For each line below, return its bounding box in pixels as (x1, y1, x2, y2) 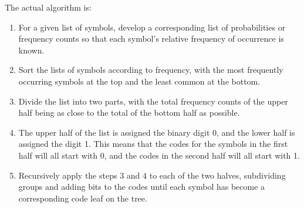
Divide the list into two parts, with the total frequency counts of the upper (18, 95, 288, 107)
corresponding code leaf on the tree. (18, 192, 147, 204)
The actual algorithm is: (5, 1, 92, 13)
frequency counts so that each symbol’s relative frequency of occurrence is (18, 32, 284, 45)
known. (18, 43, 45, 56)
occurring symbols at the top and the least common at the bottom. (18, 75, 261, 87)
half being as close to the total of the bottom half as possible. (18, 106, 240, 119)
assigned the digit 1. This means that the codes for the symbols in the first (18, 137, 288, 150)
